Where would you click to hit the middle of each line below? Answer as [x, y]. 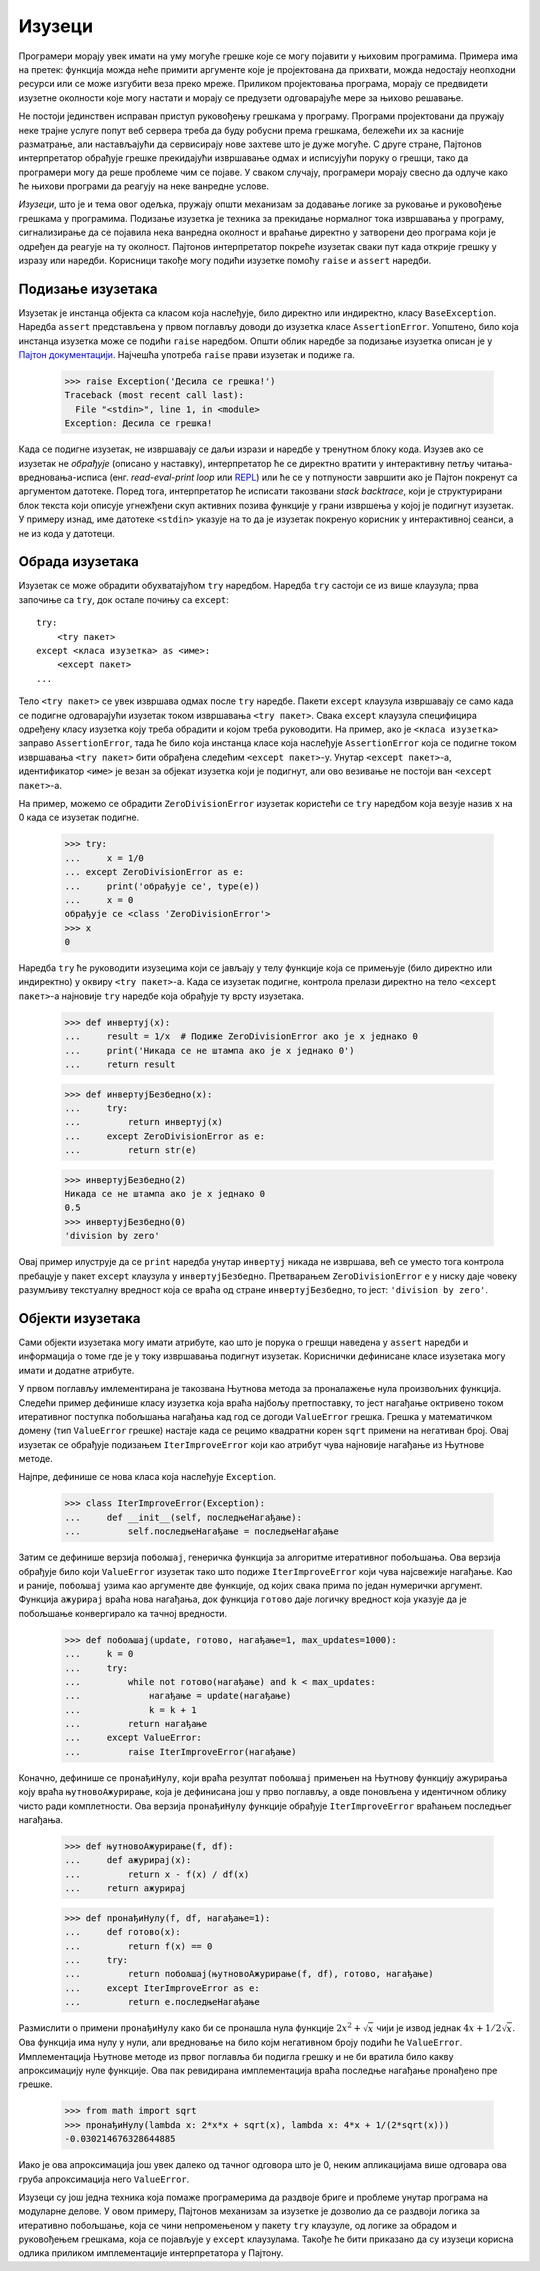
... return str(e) [130, 1150]
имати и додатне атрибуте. [76, 1370]
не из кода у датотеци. [66, 533]
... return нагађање [136, 1724]
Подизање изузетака [88, 288]
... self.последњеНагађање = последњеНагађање [201, 1531]
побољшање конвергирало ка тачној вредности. [123, 1613]
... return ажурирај [125, 1888]
